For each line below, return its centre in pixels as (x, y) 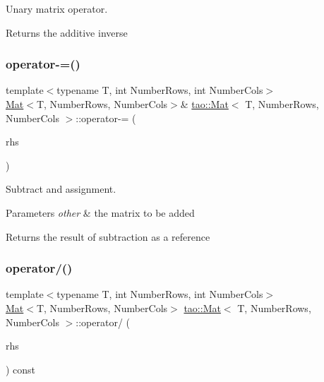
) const (21, 369)
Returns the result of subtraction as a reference (108, 236)
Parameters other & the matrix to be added (100, 212)
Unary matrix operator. (57, 8)
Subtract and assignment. (61, 189)
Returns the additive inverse (67, 32)
